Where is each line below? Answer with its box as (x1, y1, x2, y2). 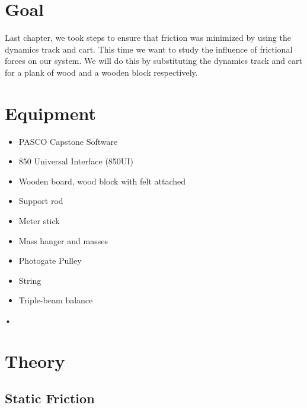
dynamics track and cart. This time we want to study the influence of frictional (5, 43, 293, 55)
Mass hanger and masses (18, 234, 108, 247)
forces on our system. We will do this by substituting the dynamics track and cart (5, 54, 302, 67)
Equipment (5, 101, 96, 125)
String (18, 274, 41, 286)
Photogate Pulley (18, 254, 82, 267)
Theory (5, 348, 65, 373)
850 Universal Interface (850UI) (18, 155, 133, 167)
